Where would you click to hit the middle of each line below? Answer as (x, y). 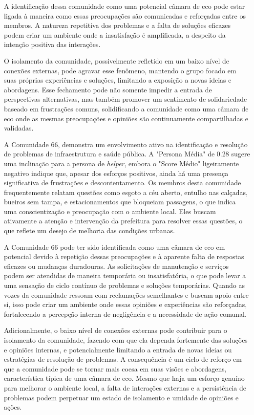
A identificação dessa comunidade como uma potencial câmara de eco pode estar (125, 6)
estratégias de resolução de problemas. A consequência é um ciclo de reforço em (123, 359)
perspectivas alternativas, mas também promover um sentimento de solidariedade (126, 99)
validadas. (19, 128)
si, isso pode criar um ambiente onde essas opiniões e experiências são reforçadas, (126, 304)
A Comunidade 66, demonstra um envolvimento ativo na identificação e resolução (126, 144)
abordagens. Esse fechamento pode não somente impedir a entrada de (108, 89)
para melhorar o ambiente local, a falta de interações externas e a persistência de (125, 387)
